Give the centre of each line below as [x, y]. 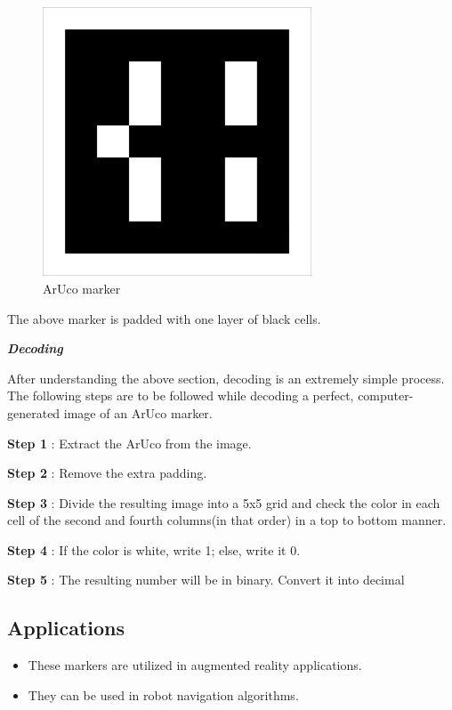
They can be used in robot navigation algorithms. [163, 694]
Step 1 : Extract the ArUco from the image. [129, 443]
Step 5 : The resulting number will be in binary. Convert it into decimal [206, 580]
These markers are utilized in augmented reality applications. [195, 665]
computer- [386, 395]
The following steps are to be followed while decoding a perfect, [181, 395]
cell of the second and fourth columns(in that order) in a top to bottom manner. [227, 520]
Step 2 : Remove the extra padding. [107, 473]
